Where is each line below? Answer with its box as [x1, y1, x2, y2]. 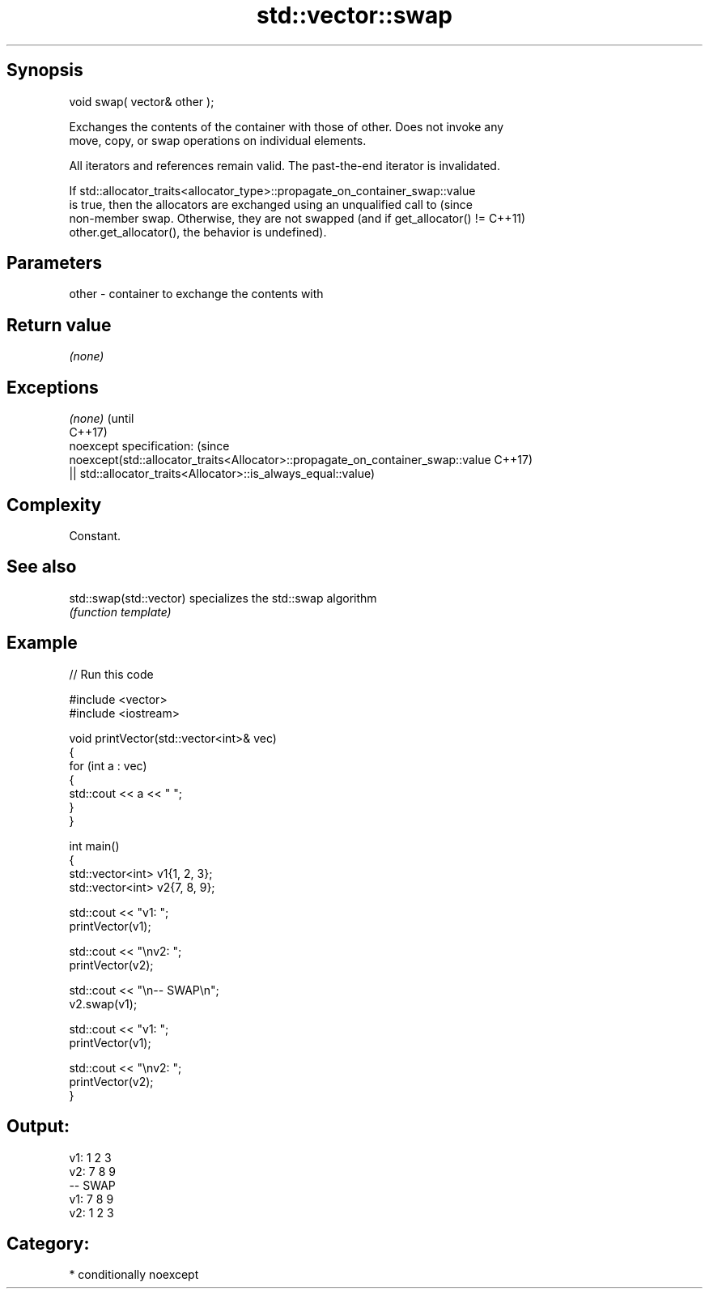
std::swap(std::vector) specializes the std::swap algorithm [69, 590, 377, 605]
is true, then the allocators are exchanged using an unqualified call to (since [69, 197, 473, 211]
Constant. [69, 528, 121, 543]
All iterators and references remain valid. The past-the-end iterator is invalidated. [69, 158, 500, 173]
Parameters [6, 253, 102, 274]
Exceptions [6, 377, 99, 398]
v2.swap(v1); [69, 996, 138, 1011]
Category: [6, 1233, 90, 1254]
